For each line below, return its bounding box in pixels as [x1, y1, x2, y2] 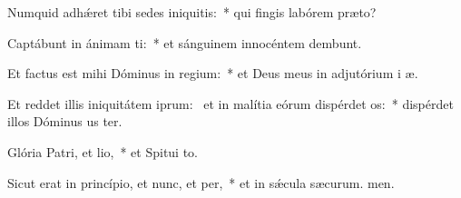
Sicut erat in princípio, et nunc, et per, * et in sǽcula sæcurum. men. [7, 173, 395, 192]
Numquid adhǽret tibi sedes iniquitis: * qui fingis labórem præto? [7, 3, 377, 21]
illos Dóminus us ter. [7, 112, 123, 131]
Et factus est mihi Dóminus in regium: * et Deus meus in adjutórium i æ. [7, 64, 418, 83]
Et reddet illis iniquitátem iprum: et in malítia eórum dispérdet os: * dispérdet [7, 94, 454, 113]
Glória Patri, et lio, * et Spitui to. [7, 142, 199, 161]
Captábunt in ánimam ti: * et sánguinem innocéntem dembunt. [7, 33, 362, 52]
